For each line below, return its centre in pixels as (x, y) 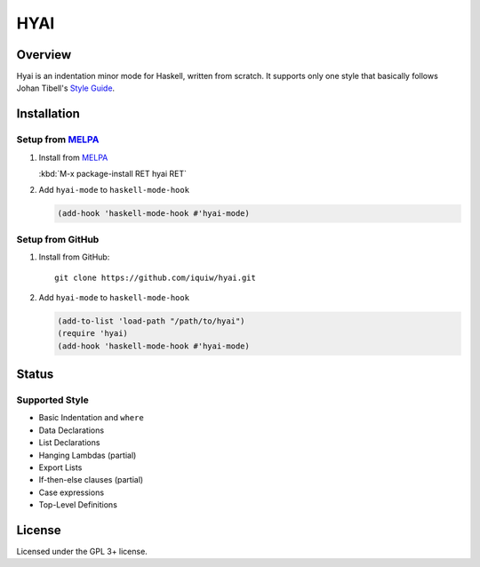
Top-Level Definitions (78, 505)
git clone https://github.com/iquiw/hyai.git (156, 277)
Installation (48, 114)
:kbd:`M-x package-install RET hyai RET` (112, 174)
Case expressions (72, 492)
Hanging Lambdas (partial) (88, 455)
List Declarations (69, 443)
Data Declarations (72, 430)
